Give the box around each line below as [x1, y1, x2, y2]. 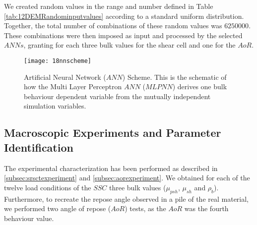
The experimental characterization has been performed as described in [4, 163, 218, 173]
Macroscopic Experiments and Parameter [4, 125, 221, 140]
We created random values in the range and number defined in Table [4, 1, 213, 11]
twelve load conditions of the [4, 182, 91, 192]
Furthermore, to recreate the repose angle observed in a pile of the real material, [4, 193, 249, 204]
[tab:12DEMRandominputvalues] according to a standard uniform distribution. [4, 10, 244, 21]
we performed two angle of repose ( [4, 203, 111, 214]
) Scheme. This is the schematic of [122, 71, 227, 82]
